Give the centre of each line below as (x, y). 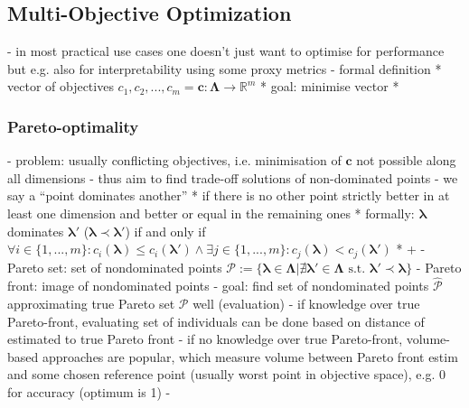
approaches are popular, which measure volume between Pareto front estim (250, 356)
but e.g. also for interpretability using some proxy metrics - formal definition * (225, 68)
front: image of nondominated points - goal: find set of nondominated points (218, 286)
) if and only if (165, 231)
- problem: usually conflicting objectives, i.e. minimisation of (174, 160)
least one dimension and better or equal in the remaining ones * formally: (211, 213)
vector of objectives (61, 86)
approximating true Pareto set (91, 304)
